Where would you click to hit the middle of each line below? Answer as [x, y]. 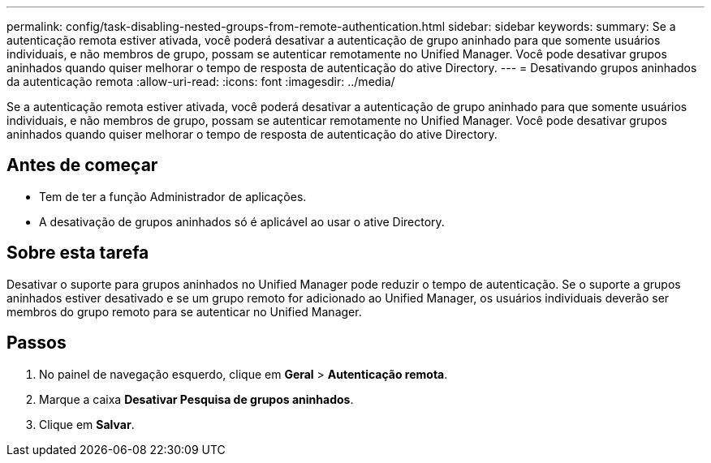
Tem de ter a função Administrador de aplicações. [173, 196]
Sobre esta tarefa [78, 253]
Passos [37, 343]
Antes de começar [82, 165]
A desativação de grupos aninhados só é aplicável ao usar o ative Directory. [242, 221]
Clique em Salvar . [87, 424]
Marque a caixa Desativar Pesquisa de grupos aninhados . [196, 399]
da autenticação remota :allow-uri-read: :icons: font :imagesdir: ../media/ [201, 81]
